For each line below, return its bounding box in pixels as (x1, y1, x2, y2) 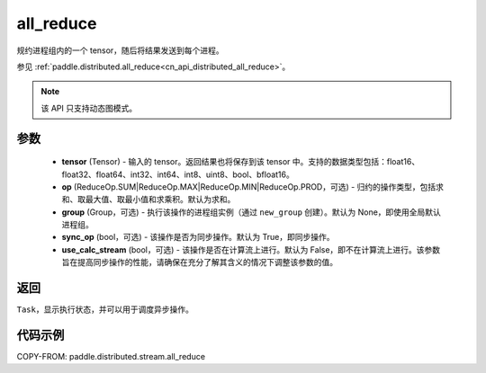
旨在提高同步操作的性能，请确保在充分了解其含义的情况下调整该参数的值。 (61, 257, 337, 268)
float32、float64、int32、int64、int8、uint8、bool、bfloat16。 (61, 169, 294, 180)
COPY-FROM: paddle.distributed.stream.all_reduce (16, 351, 206, 362)
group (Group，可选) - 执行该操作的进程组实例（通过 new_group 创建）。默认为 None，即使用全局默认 (61, 207, 441, 218)
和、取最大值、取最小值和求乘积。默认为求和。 (61, 194, 236, 205)
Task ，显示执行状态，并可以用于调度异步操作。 (16, 304, 193, 315)
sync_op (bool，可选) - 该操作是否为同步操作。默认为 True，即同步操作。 (61, 232, 335, 243)
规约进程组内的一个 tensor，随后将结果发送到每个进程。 (16, 45, 224, 56)
